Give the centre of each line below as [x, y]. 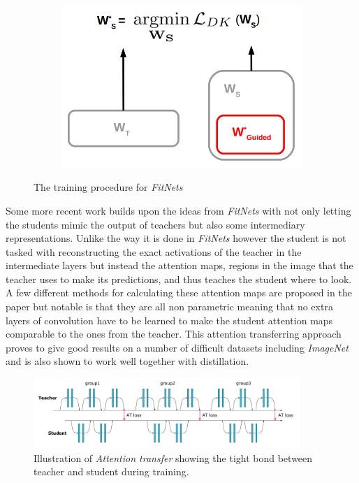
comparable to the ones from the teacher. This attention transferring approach [174, 334]
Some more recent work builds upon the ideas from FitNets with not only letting [178, 210]
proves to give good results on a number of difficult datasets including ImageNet [177, 347]
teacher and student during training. [111, 471]
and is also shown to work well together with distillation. [127, 361]
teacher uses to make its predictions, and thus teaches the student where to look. [179, 279]
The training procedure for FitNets [108, 187]
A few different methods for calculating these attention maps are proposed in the [179, 293]
